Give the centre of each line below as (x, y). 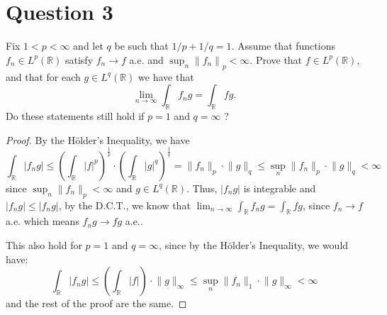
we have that (166, 76)
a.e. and (146, 59)
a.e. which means (43, 221)
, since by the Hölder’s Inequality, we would (254, 244)
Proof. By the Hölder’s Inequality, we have (98, 139)
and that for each (43, 76)
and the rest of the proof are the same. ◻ (96, 303)
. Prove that (276, 59)
